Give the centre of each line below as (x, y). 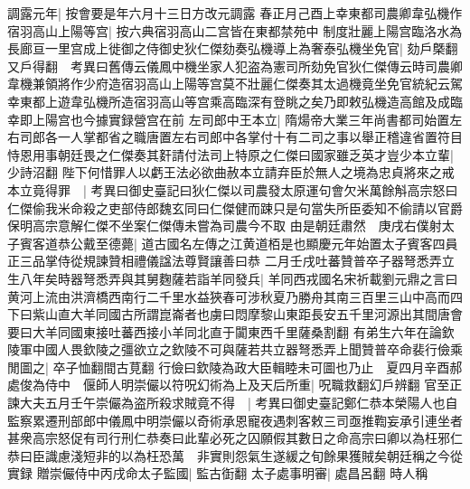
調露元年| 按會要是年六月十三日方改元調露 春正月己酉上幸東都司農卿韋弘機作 (235, 13)
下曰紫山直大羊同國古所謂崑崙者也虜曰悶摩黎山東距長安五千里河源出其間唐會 (235, 314)
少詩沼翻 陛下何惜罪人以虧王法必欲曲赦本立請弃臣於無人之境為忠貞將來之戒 (231, 172)
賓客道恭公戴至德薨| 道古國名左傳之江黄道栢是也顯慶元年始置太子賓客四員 (239, 243)
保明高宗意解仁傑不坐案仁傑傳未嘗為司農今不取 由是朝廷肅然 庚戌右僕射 (225, 226)
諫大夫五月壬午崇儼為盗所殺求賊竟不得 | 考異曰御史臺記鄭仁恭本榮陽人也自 (233, 403)
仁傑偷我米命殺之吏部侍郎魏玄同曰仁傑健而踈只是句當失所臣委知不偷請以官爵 (235, 207)
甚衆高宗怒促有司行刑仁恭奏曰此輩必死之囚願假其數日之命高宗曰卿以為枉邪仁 (235, 438)
